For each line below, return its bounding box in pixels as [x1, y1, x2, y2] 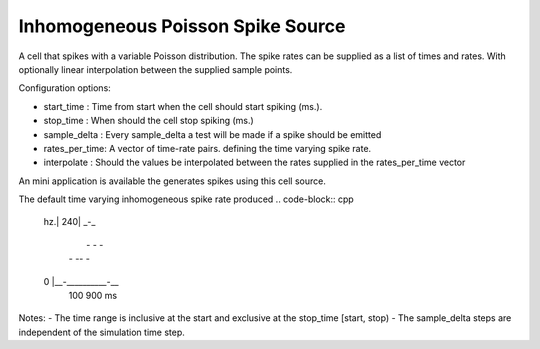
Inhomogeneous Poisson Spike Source [18, 15, 346, 37]
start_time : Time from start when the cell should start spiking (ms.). [43, 100, 323, 112]
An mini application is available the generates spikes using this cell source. [18, 175, 327, 187]
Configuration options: [18, 82, 112, 94]
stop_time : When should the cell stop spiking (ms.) [43, 115, 254, 127]
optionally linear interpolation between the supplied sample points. [18, 63, 293, 75]
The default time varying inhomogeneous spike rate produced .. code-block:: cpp [18, 193, 354, 205]
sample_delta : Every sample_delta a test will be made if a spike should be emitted [43, 128, 382, 140]
